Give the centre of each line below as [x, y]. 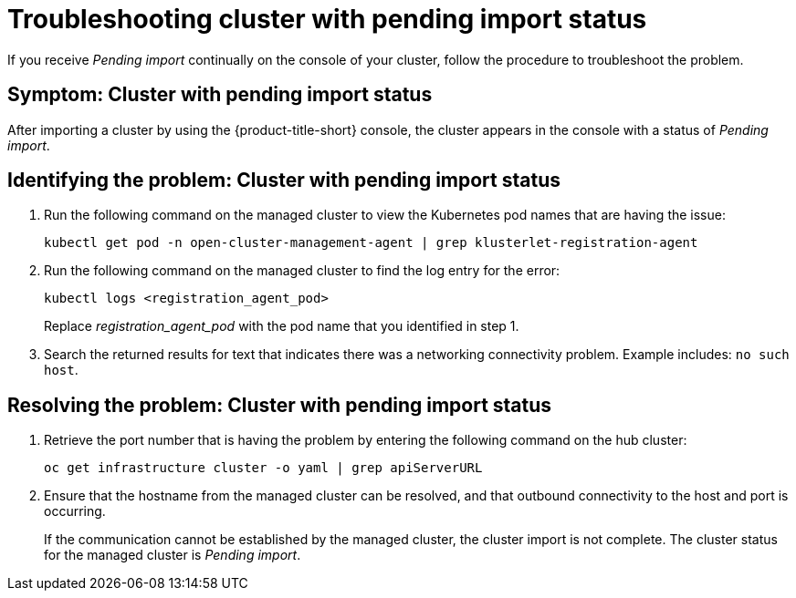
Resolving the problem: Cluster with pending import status [280, 405]
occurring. [75, 511]
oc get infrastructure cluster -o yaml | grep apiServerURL [263, 468]
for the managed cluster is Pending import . [173, 555]
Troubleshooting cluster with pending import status [327, 19]
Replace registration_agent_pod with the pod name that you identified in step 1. [282, 326]
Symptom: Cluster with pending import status [220, 95]
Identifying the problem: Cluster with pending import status [284, 180]
